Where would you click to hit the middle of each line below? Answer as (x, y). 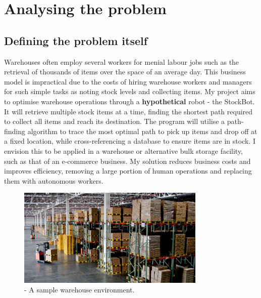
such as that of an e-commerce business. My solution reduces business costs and (127, 161)
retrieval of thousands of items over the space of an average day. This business (125, 72)
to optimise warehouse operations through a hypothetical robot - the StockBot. (129, 101)
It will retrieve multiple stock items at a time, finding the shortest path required (128, 111)
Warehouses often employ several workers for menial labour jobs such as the (122, 61)
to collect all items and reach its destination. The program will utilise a (115, 121)
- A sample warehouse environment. (80, 290)
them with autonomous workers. (54, 180)
